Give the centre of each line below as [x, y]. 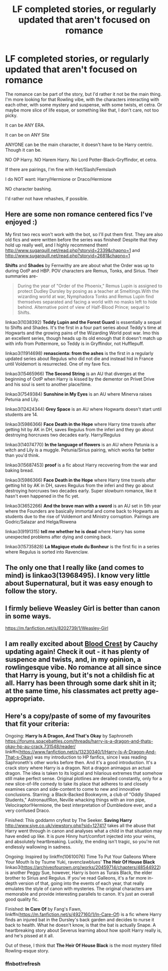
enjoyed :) [21, 222]
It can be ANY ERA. [25, 125]
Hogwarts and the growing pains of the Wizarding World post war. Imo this [82, 333]
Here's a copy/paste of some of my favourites [78, 716]
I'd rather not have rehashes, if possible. [47, 198]
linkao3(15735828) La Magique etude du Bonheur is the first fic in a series [82, 546]
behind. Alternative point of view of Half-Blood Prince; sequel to [83, 307]
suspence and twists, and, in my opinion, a [73, 659]
